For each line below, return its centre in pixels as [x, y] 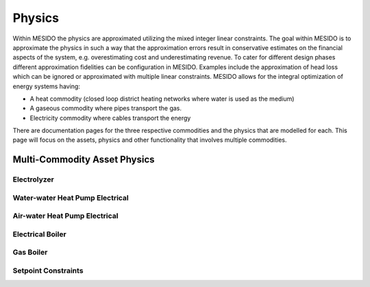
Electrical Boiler [39, 234]
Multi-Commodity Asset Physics [84, 160]
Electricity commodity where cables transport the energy [110, 118]
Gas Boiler [30, 252]
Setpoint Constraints [48, 271]
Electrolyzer [33, 179]
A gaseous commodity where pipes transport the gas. [106, 108]
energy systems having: [46, 86]
